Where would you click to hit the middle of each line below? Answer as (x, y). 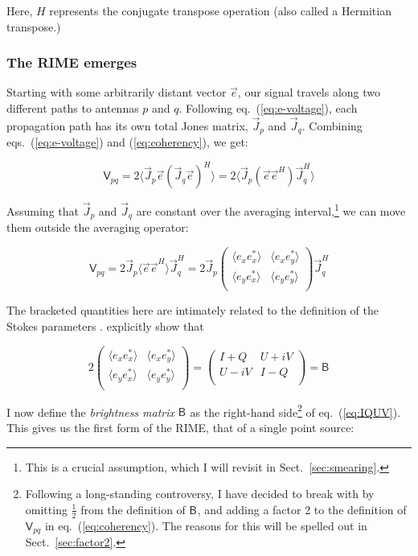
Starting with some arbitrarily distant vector (117, 92)
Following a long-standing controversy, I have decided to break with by (200, 494)
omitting (46, 509)
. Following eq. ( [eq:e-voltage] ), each (268, 108)
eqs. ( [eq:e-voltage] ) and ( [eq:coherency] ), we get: (127, 142)
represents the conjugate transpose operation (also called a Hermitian (220, 10)
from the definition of (133, 509)
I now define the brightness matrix (91, 412)
